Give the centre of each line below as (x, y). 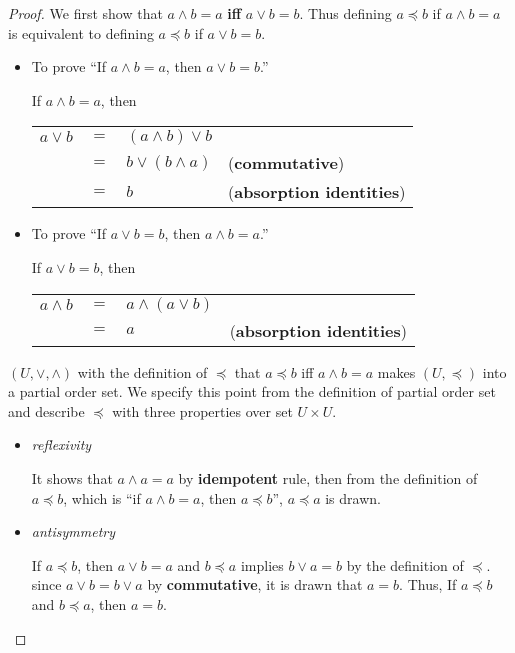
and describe (46, 410)
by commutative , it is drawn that (255, 584)
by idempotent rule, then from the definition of (328, 477)
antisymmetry (73, 531)
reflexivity (61, 444)
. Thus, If (428, 584)
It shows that (72, 477)
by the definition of (405, 564)
